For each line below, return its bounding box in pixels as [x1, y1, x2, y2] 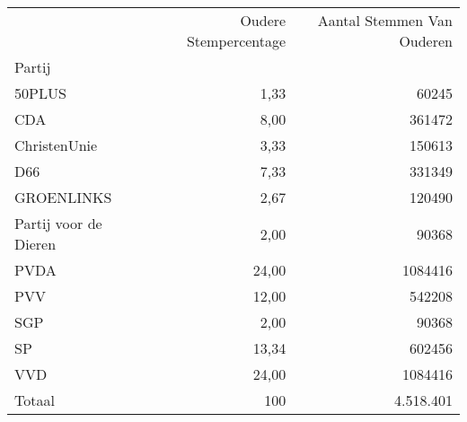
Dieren [14, 233, 57, 254]
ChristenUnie [14, 135, 98, 155]
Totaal [14, 390, 55, 410]
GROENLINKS [14, 187, 112, 207]
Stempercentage [186, 31, 286, 51]
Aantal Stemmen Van [317, 10, 453, 31]
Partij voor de [14, 213, 102, 233]
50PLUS [14, 83, 66, 103]
